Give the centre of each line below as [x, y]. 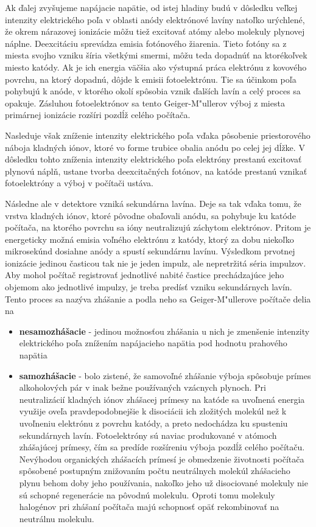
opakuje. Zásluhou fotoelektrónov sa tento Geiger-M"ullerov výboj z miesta [145, 103]
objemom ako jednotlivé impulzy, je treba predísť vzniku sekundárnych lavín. [149, 287]
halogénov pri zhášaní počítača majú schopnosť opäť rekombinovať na [149, 507]
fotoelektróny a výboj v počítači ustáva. [79, 183]
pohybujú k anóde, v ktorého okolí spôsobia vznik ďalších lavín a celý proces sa [153, 91]
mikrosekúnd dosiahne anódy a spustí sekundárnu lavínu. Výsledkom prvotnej [150, 251]
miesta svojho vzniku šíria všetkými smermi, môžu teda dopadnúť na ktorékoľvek [156, 55]
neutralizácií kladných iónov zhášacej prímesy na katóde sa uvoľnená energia [162, 399]
